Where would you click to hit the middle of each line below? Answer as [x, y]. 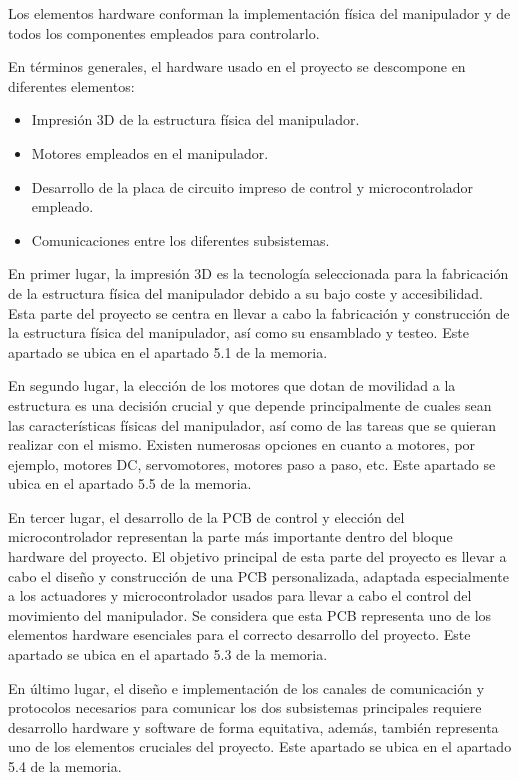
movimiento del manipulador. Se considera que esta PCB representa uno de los [250, 614]
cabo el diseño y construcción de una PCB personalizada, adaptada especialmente [258, 575]
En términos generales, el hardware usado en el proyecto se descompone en [237, 66]
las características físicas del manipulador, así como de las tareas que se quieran [252, 424]
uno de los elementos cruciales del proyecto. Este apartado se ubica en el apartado [260, 746]
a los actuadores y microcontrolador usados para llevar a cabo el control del [240, 595]
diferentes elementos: [71, 85]
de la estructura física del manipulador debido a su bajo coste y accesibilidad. [245, 292]
